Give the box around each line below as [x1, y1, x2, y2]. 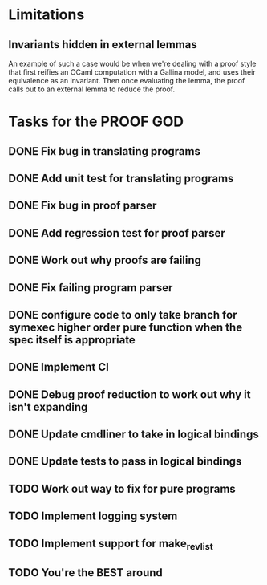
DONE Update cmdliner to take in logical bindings [8, 428, 259, 441]
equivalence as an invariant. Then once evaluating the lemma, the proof [8, 76, 245, 85]
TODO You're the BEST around [8, 566, 163, 579]
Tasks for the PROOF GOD [8, 112, 184, 131]
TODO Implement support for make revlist [8, 536, 214, 552]
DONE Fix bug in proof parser [8, 199, 157, 213]
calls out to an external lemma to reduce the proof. [8, 84, 176, 94]
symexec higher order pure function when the [8, 320, 243, 334]
